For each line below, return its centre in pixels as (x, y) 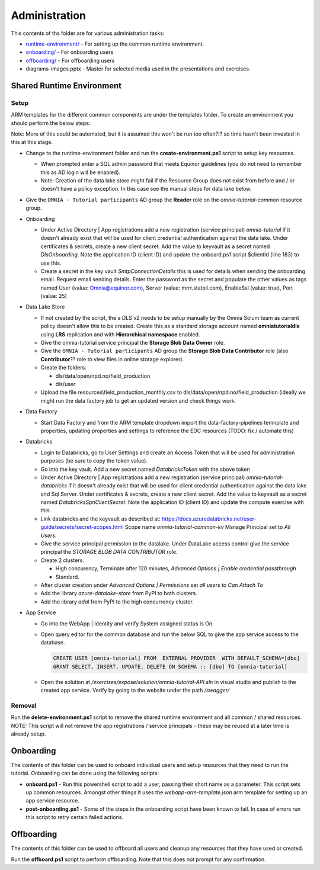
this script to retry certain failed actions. (75, 817)
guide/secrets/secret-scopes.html (82, 527)
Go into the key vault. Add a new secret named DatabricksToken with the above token (145, 469)
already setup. (28, 734)
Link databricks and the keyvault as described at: (101, 519)
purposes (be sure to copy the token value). (94, 461)
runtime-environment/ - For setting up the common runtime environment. (115, 44)
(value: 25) (54, 296)
